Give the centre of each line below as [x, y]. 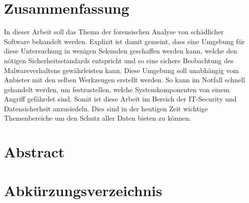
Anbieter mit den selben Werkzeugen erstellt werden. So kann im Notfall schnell [124, 80]
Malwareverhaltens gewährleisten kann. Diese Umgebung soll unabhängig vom [122, 70]
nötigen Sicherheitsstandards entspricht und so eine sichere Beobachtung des [119, 60]
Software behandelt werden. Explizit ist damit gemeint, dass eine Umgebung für [124, 41]
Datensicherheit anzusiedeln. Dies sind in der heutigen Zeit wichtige [106, 108]
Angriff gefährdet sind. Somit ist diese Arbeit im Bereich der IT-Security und [120, 99]
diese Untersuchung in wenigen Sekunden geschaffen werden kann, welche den [121, 51]
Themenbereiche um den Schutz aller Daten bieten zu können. [97, 118]
